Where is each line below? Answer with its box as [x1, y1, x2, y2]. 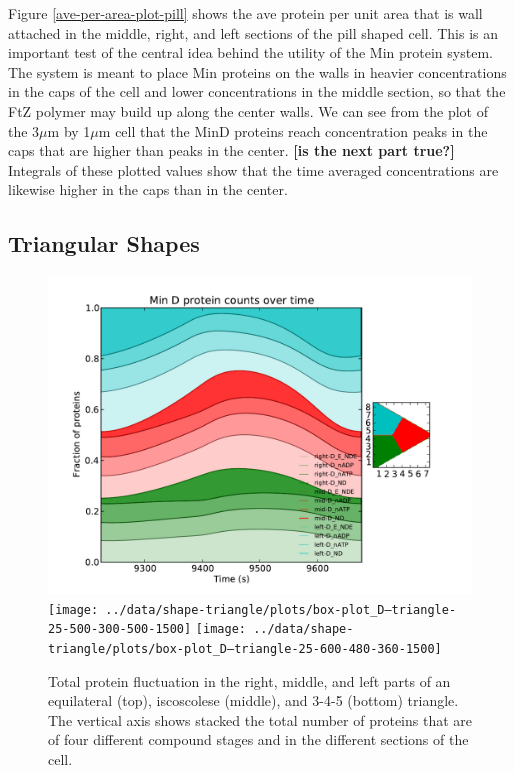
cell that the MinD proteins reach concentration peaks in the [115, 120, 488, 141]
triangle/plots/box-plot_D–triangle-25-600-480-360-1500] [48, 642, 442, 657]
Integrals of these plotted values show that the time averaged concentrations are [8, 159, 499, 180]
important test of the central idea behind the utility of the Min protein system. [8, 42, 493, 63]
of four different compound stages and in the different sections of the [48, 729, 469, 750]
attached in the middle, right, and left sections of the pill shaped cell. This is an [8, 22, 499, 43]
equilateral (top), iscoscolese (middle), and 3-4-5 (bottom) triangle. [48, 690, 459, 711]
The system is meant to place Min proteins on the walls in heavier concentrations [8, 61, 507, 82]
